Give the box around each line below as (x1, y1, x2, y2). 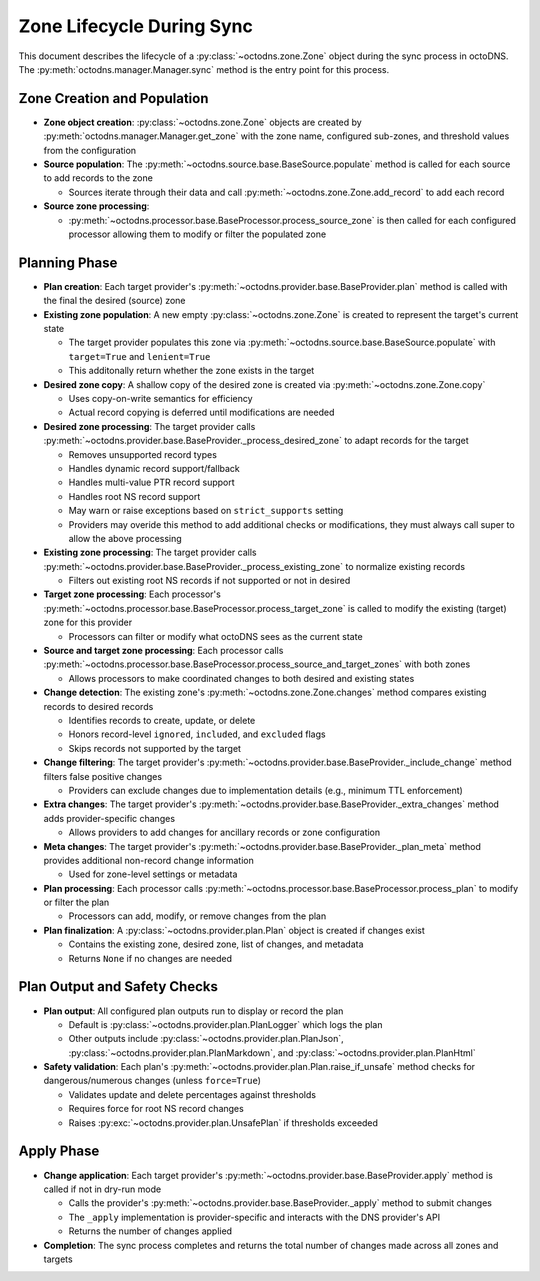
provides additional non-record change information (43, 854, 254, 866)
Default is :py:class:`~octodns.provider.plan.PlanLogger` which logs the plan (68, 1018, 383, 1030)
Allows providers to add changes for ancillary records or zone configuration (68, 826, 381, 839)
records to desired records (43, 700, 154, 712)
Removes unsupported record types (68, 448, 217, 460)
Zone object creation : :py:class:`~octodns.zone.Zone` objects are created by (43, 116, 362, 128)
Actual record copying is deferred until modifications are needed (68, 406, 335, 419)
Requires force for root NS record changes (68, 1103, 244, 1115)
